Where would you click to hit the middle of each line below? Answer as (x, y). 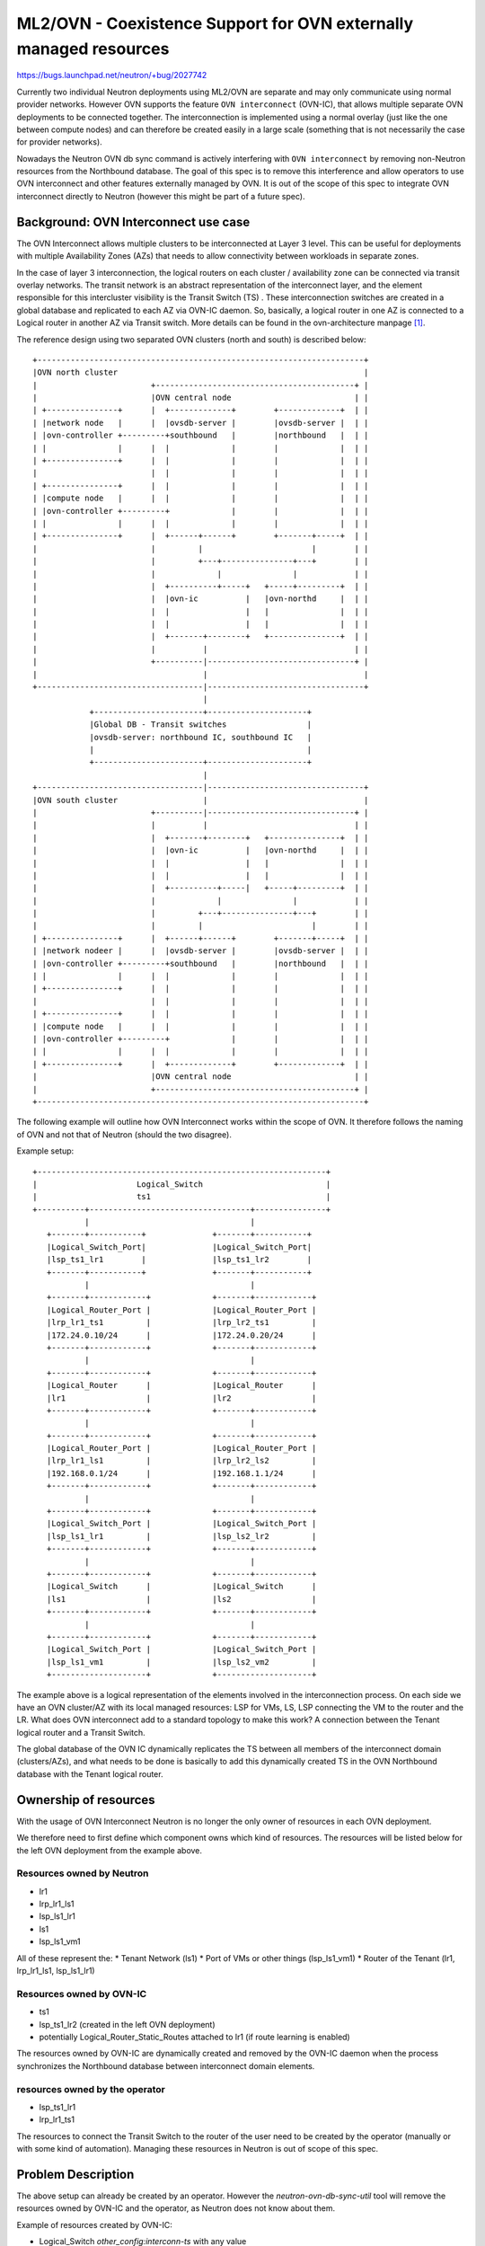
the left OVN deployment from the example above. (109, 1850)
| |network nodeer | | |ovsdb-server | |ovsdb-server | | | (201, 951)
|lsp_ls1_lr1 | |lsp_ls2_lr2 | (181, 1536)
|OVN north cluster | (201, 372)
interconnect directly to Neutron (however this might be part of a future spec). (161, 196)
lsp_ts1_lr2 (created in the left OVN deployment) (127, 2024)
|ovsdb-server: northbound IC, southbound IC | (201, 737)
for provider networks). (59, 142)
